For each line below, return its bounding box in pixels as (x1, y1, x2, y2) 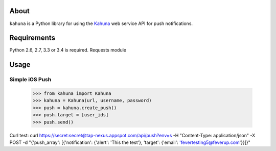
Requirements (9, 34, 56, 42)
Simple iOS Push (9, 76, 52, 83)
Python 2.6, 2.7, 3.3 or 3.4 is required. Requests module (9, 47, 127, 53)
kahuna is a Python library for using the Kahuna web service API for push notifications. (9, 20, 193, 27)
